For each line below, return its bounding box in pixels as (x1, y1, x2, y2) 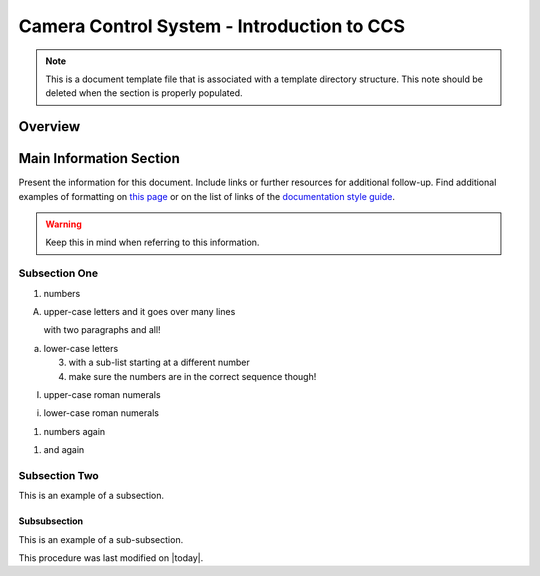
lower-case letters (43, 342, 119, 354)
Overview (18, 118, 81, 135)
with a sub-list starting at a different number (68, 356, 250, 369)
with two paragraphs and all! (43, 324, 161, 336)
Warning (45, 218, 82, 230)
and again (43, 444, 85, 456)
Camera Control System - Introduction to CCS (18, 15, 405, 37)
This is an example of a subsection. (18, 490, 165, 502)
